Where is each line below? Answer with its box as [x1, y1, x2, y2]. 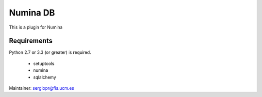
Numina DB [9, 7, 55, 18]
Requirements [9, 37, 53, 45]
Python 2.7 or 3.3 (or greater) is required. [9, 49, 92, 55]
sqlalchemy [33, 74, 56, 80]
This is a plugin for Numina [9, 24, 63, 30]
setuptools [33, 61, 54, 66]
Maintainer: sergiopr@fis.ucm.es [9, 85, 75, 91]
